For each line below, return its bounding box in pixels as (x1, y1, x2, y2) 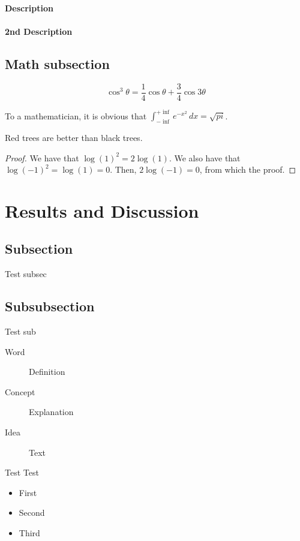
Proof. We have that (5, 151, 79, 164)
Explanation (29, 405, 74, 418)
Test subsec (5, 268, 47, 280)
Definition (29, 365, 65, 378)
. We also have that (169, 151, 241, 164)
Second (19, 506, 45, 519)
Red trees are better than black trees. (5, 131, 143, 143)
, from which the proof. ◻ (199, 163, 296, 176)
